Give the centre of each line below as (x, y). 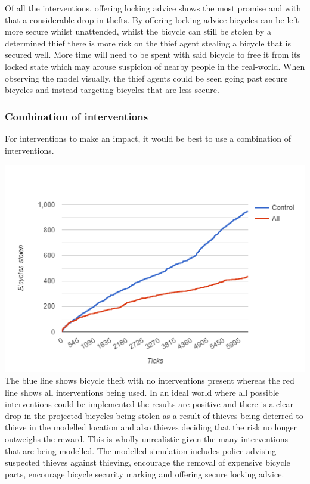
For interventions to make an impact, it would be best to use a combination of (148, 138)
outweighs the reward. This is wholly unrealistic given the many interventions (146, 438)
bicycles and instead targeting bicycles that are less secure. (112, 90)
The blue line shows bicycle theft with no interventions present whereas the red (150, 380)
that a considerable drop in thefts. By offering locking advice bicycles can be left (152, 19)
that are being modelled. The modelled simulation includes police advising (141, 450)
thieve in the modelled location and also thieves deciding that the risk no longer (151, 427)
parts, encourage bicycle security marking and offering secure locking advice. (145, 474)
